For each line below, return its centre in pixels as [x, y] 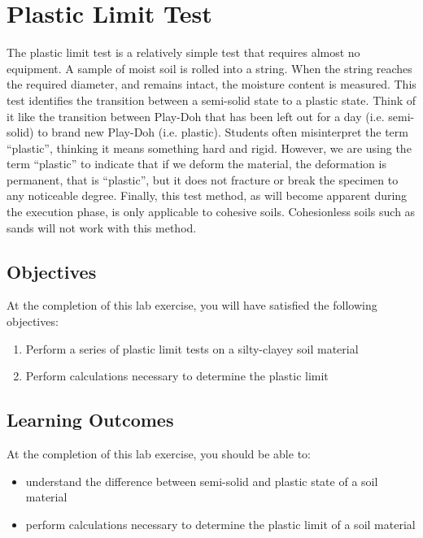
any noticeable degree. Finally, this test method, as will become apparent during [207, 195]
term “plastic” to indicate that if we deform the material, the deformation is [196, 164]
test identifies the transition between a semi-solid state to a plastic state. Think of [211, 100]
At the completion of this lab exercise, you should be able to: [159, 454]
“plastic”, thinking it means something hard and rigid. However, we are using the [209, 148]
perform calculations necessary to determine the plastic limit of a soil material [220, 524]
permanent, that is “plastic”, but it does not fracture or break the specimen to [203, 179]
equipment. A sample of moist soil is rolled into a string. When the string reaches [209, 68]
